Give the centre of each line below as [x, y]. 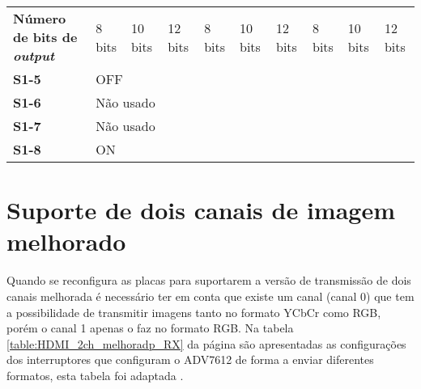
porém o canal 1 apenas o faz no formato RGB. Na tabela [150, 328]
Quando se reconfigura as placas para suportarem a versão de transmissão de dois [209, 280]
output [34, 55]
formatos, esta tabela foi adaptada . [95, 375]
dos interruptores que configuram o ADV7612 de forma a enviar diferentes [190, 359]
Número [40, 18]
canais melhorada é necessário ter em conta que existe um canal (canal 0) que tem [210, 296]
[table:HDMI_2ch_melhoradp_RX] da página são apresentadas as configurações [206, 343]
